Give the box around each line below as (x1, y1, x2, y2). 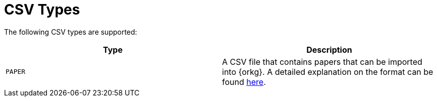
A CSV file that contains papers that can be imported (222, 56, 422, 67)
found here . (222, 76, 266, 87)
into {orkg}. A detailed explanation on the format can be (222, 66, 433, 77)
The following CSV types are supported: (4, 27, 137, 36)
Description (306, 44, 352, 55)
